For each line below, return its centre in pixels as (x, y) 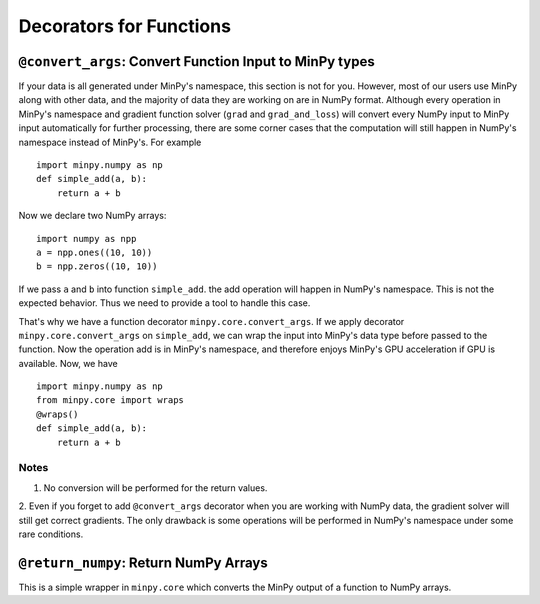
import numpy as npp (86, 238)
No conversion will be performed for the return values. (155, 487)
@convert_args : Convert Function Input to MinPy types (196, 61)
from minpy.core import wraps (110, 400)
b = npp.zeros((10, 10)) (97, 266)
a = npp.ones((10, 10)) (94, 252)
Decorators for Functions (125, 26)
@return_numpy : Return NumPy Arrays (143, 562)
